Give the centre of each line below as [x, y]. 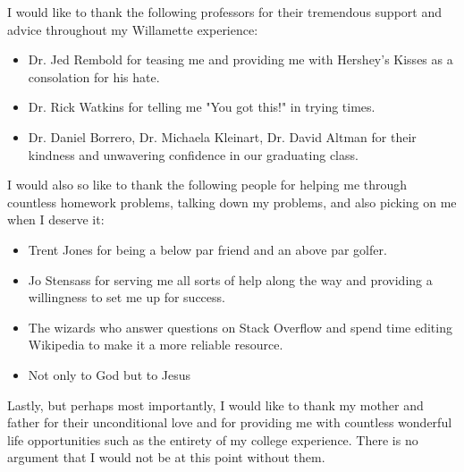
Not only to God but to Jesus [110, 374]
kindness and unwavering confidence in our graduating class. [193, 154]
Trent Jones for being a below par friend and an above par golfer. [207, 249]
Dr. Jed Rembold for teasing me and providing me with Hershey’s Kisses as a [240, 59]
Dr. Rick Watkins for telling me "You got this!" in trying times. [202, 107]
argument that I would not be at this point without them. [166, 457]
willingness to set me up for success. [127, 297]
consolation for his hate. [94, 76]
